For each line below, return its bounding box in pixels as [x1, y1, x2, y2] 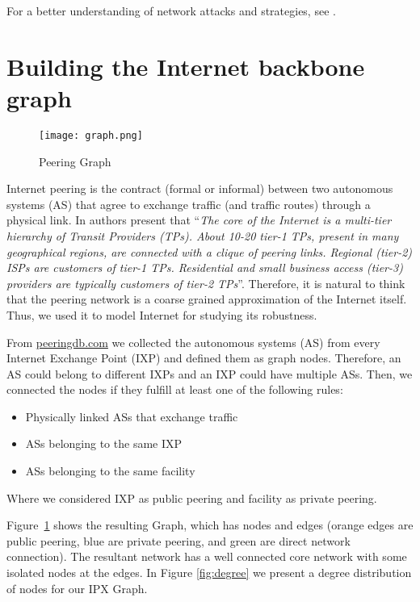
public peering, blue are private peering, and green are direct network [6, 532, 351, 549]
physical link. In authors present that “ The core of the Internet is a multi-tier [6, 211, 392, 228]
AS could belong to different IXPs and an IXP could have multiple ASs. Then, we [6, 365, 413, 382]
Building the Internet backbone [6, 49, 365, 82]
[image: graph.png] [39, 129, 143, 141]
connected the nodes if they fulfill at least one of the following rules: [6, 381, 343, 398]
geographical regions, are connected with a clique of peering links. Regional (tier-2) [6, 243, 413, 260]
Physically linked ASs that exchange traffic [25, 408, 238, 424]
